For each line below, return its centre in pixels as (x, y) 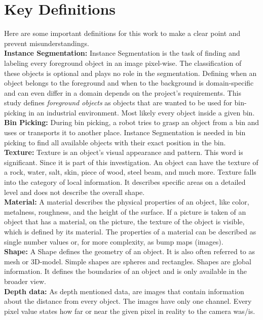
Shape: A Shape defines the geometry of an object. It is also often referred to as (130, 251)
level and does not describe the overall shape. (74, 192)
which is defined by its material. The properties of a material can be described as (130, 231)
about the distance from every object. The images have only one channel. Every (128, 301)
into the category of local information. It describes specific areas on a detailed (125, 182)
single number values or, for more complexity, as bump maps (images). (114, 241)
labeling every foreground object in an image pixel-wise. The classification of (123, 63)
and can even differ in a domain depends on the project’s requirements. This (123, 92)
